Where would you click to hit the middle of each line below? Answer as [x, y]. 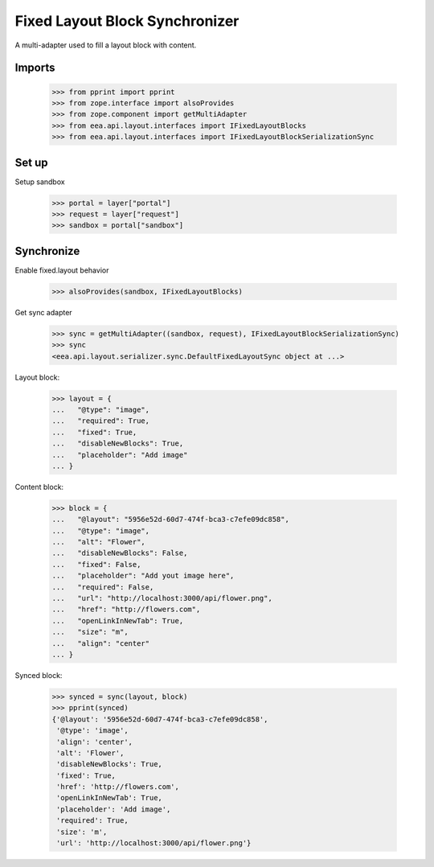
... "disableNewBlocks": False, [120, 553]
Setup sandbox [40, 182]
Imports [35, 68]
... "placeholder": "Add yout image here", [143, 576]
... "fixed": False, [96, 564]
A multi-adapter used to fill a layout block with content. [106, 45]
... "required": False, [103, 587]
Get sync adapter [43, 312]
